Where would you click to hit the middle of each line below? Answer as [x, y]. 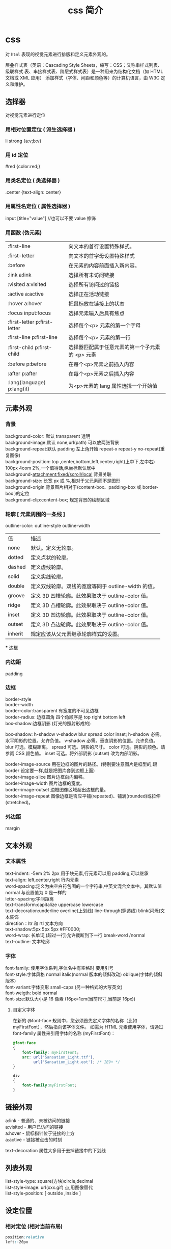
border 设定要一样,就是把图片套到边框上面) [50, 770]
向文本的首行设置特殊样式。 [102, 247]
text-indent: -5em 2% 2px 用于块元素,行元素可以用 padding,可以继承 [77, 873]
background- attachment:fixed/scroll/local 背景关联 [59, 474]
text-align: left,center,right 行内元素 [42, 880]
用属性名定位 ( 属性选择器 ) [38, 206]
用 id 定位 [17, 155]
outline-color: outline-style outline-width [48, 526]
